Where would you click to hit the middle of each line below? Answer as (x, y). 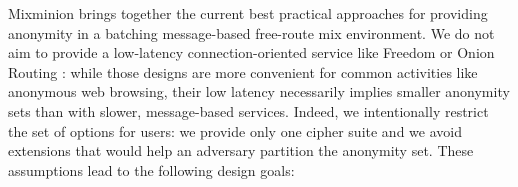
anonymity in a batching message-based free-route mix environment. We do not (251, 32)
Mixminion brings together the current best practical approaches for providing (248, 13)
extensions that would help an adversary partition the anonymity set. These (241, 150)
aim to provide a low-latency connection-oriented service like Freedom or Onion (251, 52)
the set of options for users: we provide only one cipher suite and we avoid (235, 130)
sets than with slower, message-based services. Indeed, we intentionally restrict (248, 110)
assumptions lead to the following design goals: (151, 169)
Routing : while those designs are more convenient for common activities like (243, 71)
